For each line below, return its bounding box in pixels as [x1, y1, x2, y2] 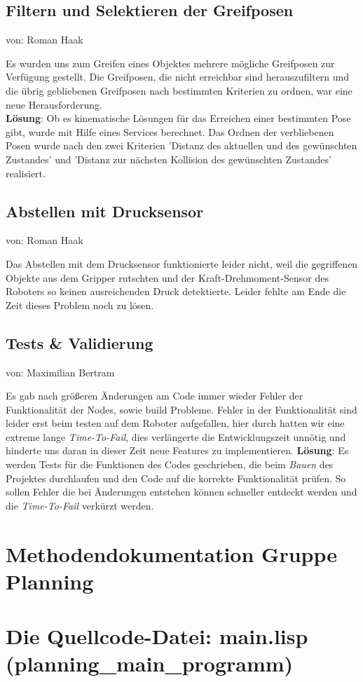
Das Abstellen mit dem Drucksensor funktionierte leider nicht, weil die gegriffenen [6, 256, 358, 271]
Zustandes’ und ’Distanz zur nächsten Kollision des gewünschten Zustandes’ [6, 151, 331, 166]
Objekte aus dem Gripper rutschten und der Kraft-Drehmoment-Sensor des [6, 270, 329, 285]
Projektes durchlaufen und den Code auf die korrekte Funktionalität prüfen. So [6, 470, 346, 485]
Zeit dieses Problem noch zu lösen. [6, 297, 154, 312]
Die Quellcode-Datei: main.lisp [6, 622, 308, 650]
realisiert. [6, 165, 46, 180]
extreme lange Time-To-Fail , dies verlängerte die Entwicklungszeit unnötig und [6, 429, 346, 444]
